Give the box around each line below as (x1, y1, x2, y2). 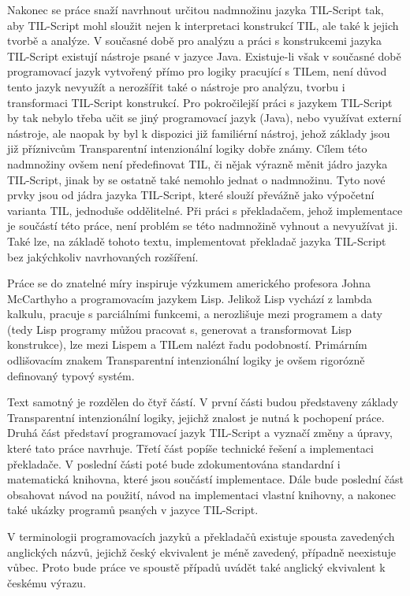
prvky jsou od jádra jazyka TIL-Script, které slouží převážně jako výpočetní (7, 187, 375, 203)
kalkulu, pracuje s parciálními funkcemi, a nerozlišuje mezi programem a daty (7, 305, 382, 322)
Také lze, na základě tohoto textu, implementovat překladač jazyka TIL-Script (7, 232, 386, 249)
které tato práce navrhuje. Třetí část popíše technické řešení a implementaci (7, 440, 374, 457)
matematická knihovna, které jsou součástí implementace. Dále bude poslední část (7, 471, 404, 487)
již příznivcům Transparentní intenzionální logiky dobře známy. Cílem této (7, 140, 367, 157)
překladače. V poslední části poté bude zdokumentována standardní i (7, 455, 341, 472)
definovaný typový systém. (7, 367, 135, 383)
